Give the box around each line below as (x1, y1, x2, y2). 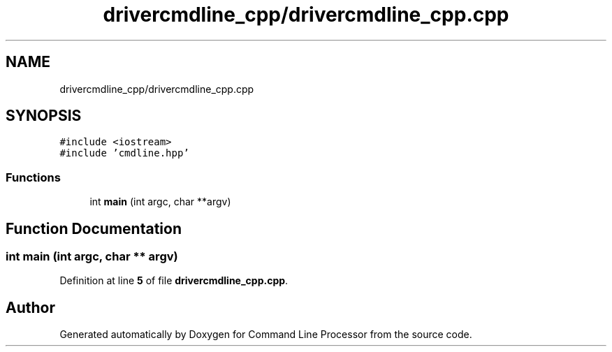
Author (6, 298, 55, 316)
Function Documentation (6, 219, 182, 237)
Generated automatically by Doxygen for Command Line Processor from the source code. (59, 328, 472, 341)
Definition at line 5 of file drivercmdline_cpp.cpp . (59, 274, 289, 287)
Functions (6, 170, 61, 184)
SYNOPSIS (6, 107, 82, 125)
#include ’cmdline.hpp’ (59, 147, 189, 159)
